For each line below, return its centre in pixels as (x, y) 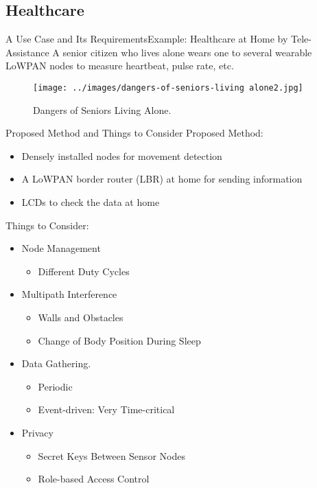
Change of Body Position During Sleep (119, 340)
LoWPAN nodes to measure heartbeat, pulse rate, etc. (120, 66)
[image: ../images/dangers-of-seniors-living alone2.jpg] (168, 88)
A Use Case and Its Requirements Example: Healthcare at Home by (147, 39)
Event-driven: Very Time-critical (106, 409)
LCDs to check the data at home (91, 202)
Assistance (27, 52)
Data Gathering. (56, 363)
